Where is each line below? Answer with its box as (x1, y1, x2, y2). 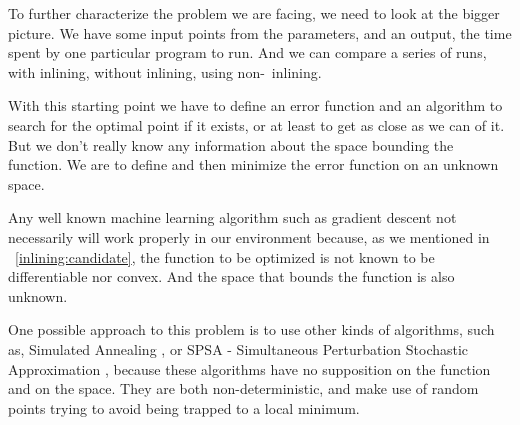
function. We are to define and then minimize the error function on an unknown (8, 154, 499, 175)
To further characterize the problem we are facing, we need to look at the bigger (8, 3, 500, 23)
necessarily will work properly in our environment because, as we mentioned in (8, 226, 490, 247)
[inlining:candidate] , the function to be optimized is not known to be (15, 246, 435, 267)
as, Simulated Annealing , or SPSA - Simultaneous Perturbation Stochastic (8, 338, 469, 359)
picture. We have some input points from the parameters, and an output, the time (8, 22, 512, 43)
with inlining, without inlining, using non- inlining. (8, 61, 322, 82)
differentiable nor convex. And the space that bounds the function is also (8, 266, 455, 287)
